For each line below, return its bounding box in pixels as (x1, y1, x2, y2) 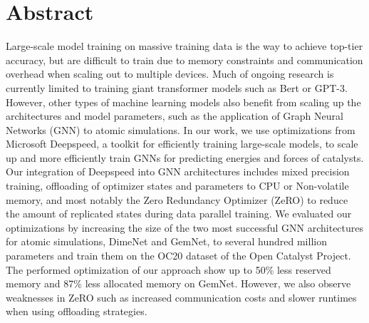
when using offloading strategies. (6, 304, 147, 319)
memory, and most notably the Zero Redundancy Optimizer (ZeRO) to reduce (6, 192, 348, 207)
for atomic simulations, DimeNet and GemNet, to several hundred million (6, 234, 327, 249)
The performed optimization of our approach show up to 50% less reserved (6, 262, 331, 277)
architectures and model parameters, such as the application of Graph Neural (6, 108, 343, 123)
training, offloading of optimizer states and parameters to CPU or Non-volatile (6, 178, 349, 193)
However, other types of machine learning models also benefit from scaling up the (6, 94, 361, 109)
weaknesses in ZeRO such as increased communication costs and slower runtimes (6, 289, 357, 304)
